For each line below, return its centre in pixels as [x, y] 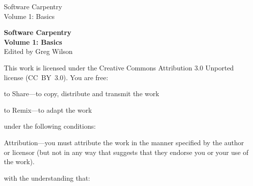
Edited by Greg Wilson [38, 51]
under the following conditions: [50, 126]
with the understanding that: [47, 178]
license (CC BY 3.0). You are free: [56, 77]
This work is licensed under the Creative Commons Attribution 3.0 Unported [119, 67]
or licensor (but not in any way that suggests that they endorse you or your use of [126, 152]
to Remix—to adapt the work [48, 110]
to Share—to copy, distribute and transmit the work [82, 93]
